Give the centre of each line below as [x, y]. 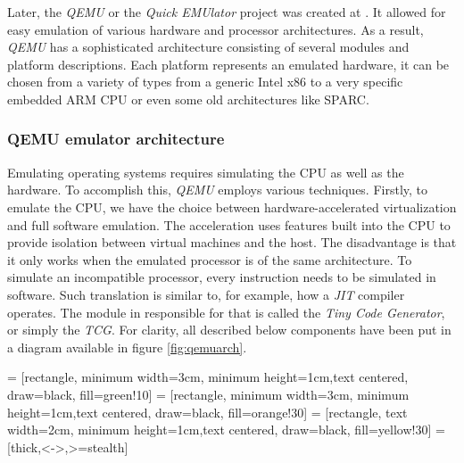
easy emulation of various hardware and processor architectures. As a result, [215, 29]
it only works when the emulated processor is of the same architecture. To [210, 259]
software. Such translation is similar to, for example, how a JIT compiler [206, 294]
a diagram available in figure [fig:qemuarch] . [127, 347]
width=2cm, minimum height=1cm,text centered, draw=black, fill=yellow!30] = [226, 430]
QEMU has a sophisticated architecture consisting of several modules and [208, 47]
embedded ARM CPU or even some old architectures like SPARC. [188, 99]
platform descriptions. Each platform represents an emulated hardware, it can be [228, 64]
